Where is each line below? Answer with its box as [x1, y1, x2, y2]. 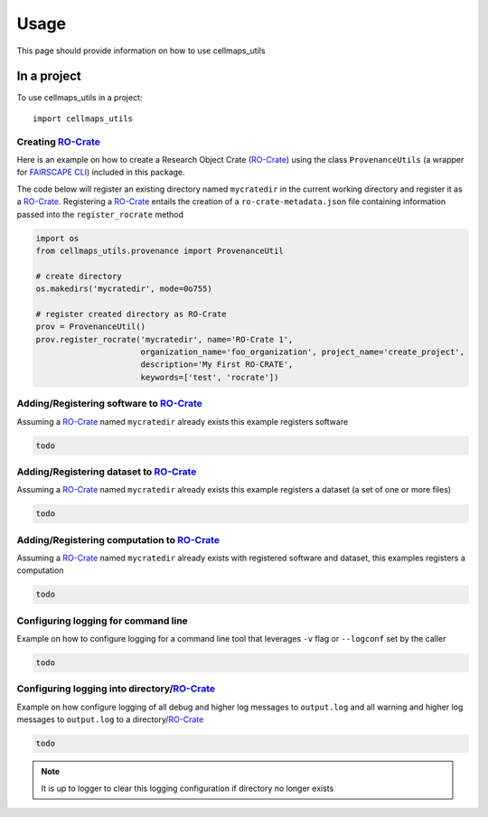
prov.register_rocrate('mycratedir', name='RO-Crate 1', [35, 334, 294, 344]
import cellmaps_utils [33, 113, 134, 124]
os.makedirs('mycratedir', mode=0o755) [35, 284, 212, 294]
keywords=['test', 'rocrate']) [140, 371, 279, 382]
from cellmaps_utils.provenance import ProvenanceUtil [35, 245, 284, 256]
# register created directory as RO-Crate [35, 308, 227, 319]
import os [35, 233, 80, 243]
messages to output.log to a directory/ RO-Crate [16, 714, 204, 725]
